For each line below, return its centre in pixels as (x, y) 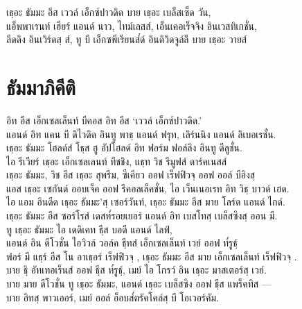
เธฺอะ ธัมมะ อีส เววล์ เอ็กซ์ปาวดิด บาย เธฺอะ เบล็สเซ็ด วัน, (109, 12)
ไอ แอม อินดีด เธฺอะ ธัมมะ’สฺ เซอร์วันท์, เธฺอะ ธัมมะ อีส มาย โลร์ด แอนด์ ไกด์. (146, 202)
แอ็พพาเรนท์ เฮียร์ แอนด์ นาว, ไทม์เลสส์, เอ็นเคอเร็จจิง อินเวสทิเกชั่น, (132, 25)
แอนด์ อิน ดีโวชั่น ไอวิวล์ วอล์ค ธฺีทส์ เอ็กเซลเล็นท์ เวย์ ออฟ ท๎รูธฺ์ (122, 243)
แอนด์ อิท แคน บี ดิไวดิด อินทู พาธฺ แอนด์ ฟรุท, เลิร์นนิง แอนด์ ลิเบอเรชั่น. (141, 134)
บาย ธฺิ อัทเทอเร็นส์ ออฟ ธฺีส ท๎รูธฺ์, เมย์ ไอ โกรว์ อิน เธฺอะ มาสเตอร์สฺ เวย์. (136, 270)
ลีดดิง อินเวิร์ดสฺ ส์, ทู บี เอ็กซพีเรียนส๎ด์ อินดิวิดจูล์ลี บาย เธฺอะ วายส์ (127, 39)
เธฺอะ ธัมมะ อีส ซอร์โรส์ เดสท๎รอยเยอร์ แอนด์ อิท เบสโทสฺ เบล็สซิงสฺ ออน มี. (142, 216)
